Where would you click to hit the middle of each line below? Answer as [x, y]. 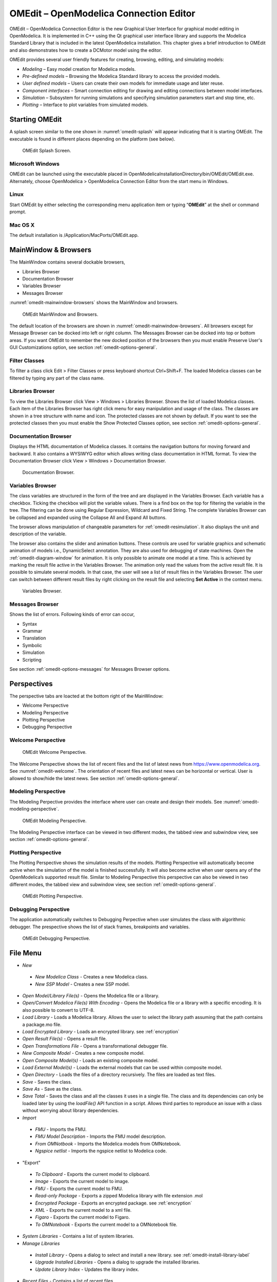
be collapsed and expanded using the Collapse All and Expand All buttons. [88, 517]
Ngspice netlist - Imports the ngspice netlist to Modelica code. [101, 1151]
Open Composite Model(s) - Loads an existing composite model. [91, 1060]
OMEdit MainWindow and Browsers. [60, 314]
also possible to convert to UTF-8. [58, 1010]
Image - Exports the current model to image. [82, 1181]
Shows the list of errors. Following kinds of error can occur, [72, 614]
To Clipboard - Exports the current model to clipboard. [93, 1174]
